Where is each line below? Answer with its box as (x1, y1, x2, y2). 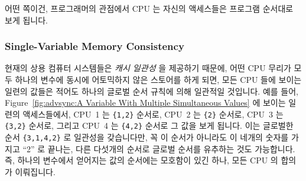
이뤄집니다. (15, 165, 56, 177)
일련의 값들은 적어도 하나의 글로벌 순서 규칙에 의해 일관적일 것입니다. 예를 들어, (5, 85, 298, 97)
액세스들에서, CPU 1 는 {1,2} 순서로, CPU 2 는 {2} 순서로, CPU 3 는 (22, 108, 284, 120)
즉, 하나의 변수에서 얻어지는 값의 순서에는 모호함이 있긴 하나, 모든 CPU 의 (5, 154, 278, 166)
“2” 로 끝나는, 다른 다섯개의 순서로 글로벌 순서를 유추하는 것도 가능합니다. (22, 142, 295, 155)
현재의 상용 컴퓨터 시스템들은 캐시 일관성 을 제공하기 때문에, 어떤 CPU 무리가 (5, 62, 291, 74)
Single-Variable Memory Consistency (5, 39, 184, 53)
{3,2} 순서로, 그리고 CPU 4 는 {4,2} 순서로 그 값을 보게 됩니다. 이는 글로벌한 (5, 119, 294, 132)
